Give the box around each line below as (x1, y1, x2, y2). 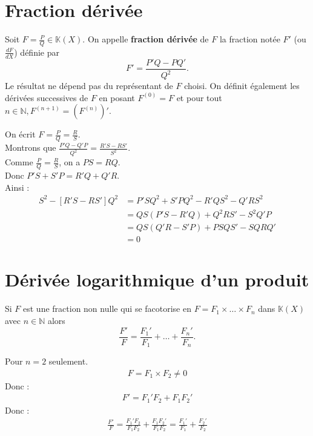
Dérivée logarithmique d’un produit (5, 267, 309, 292)
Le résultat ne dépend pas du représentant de (5, 79, 173, 92)
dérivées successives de (5, 91, 88, 104)
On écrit (5, 128, 36, 140)
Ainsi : (5, 180, 30, 193)
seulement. (48, 355, 88, 368)
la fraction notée (219, 33, 280, 45)
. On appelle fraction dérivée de (82, 33, 209, 45)
